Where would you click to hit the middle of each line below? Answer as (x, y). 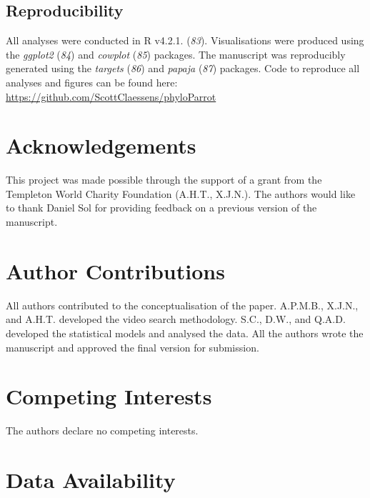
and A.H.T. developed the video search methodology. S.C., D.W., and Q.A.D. (176, 319)
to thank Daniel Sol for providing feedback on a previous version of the (161, 208)
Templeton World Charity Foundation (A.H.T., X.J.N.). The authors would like (181, 193)
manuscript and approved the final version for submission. (132, 347)
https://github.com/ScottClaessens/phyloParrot (111, 96)
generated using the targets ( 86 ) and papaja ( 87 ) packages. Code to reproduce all (183, 68)
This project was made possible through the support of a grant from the (164, 180)
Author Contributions (115, 270)
